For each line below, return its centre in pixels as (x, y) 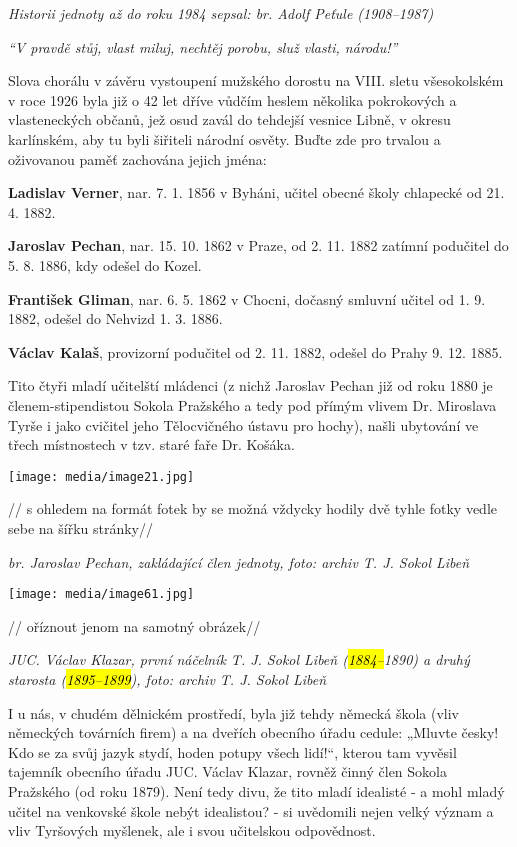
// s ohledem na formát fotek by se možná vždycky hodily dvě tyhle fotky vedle (253, 508)
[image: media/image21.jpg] (101, 476)
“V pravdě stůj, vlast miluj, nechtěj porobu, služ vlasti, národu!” (203, 46)
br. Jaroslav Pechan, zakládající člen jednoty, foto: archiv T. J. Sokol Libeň (239, 561)
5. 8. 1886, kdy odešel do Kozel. (105, 264)
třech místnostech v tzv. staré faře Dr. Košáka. (151, 444)
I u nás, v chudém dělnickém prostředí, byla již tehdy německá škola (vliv (234, 712)
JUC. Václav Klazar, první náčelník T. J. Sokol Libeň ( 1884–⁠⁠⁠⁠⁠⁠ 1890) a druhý (239, 659)
